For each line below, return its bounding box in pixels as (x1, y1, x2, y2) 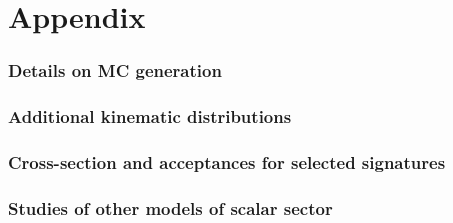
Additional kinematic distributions (8, 104, 292, 129)
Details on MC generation (8, 58, 222, 83)
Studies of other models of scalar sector (8, 195, 333, 220)
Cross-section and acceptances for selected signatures (8, 149, 446, 174)
